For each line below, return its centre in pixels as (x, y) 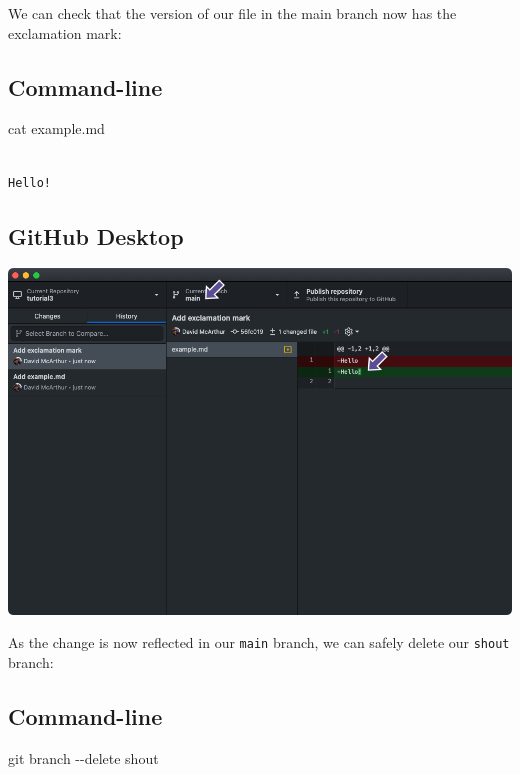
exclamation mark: (65, 32)
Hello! (29, 182)
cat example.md (56, 128)
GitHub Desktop (96, 235)
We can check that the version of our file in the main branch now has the (232, 13)
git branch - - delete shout (83, 757)
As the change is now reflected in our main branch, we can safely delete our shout (259, 642)
